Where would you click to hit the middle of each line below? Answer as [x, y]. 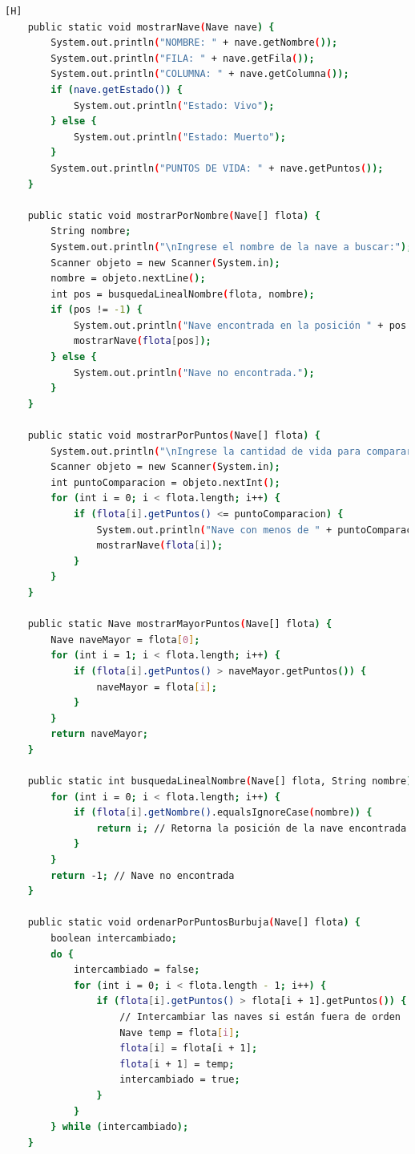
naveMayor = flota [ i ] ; [157, 687]
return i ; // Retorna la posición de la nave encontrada [252, 828]
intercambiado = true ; [180, 1080]
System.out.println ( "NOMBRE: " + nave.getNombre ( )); [194, 43]
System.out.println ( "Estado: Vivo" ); [174, 105]
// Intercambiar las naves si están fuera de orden [260, 1017]
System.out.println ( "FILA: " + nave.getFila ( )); [183, 58]
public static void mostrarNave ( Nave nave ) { [151, 27]
